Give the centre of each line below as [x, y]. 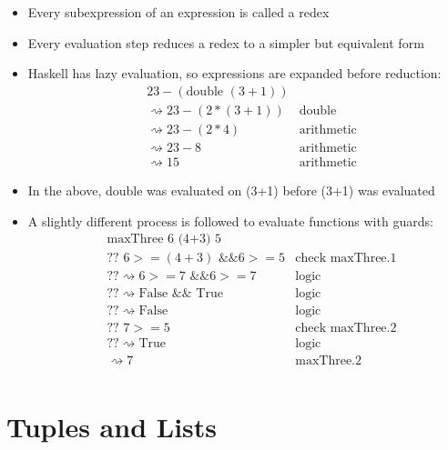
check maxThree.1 [346, 259]
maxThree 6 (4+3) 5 [164, 240]
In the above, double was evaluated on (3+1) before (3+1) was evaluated [231, 190]
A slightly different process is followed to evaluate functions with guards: [230, 220]
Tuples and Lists [112, 426]
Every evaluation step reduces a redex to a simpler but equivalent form [226, 42]
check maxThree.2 [346, 329]
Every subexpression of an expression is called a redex [178, 12]
